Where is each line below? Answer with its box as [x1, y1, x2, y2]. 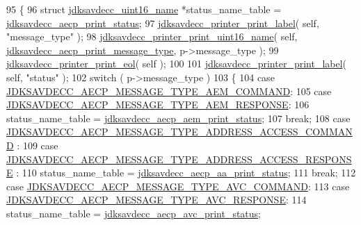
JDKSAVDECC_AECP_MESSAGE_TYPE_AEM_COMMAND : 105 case [6, 83, 332, 98]
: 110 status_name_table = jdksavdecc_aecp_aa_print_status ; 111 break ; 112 [16, 165, 356, 180]
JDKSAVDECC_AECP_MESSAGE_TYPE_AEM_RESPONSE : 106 [6, 97, 310, 112]
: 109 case [17, 137, 58, 152]
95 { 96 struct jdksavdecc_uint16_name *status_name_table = [6, 2, 282, 16]
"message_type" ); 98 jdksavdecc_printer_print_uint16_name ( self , [6, 29, 298, 44]
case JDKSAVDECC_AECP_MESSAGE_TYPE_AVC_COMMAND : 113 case [6, 178, 350, 193]
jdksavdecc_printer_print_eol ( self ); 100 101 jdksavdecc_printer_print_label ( [6, 56, 347, 71]
